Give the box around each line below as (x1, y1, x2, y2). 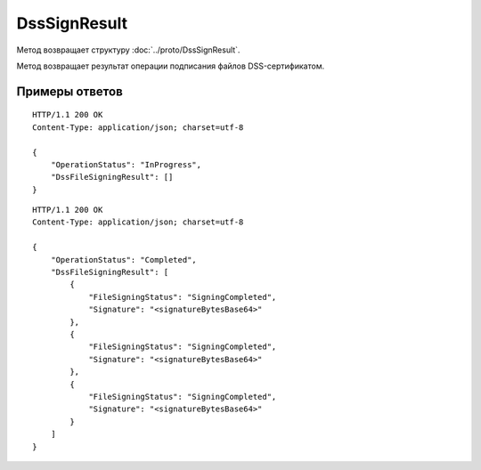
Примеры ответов (16, 84, 124, 99)
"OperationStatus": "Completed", (50, 255, 198, 264)
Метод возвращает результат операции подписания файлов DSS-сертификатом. (16, 61, 325, 71)
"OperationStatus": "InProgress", (50, 159, 202, 169)
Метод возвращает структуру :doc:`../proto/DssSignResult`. (16, 45, 240, 55)
